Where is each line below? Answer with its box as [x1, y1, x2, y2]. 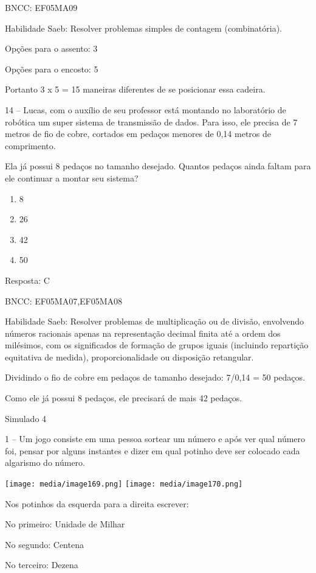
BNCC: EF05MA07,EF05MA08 [5, 294, 123, 307]
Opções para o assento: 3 [5, 42, 98, 55]
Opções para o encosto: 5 [5, 62, 98, 75]
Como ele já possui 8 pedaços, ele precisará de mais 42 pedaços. [5, 392, 242, 404]
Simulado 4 [5, 412, 47, 424]
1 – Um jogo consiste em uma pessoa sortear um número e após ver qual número [5, 432, 306, 445]
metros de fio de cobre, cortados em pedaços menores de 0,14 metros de [5, 127, 271, 140]
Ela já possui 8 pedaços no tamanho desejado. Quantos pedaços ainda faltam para [5, 160, 311, 172]
